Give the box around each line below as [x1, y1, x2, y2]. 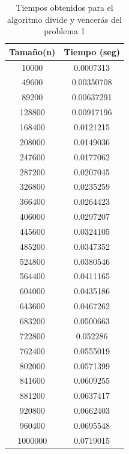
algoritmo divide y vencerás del [7, 13, 122, 25]
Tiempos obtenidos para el [16, 1, 113, 13]
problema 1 [44, 25, 85, 37]
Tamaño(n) [9, 45, 56, 58]
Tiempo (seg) [64, 45, 120, 58]
